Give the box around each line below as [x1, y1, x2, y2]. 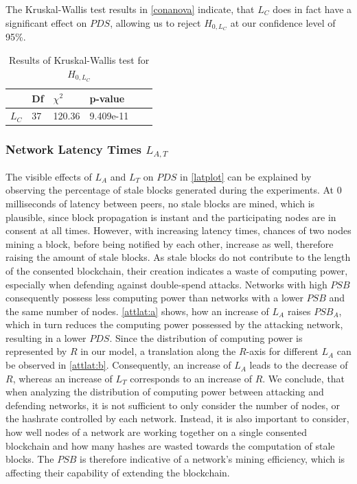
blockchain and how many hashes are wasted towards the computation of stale [5, 438, 335, 452]
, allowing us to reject [110, 15, 201, 30]
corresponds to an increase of [130, 371, 252, 385]
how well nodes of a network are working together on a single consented [5, 425, 308, 439]
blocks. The [5, 452, 54, 466]
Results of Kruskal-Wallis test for [9, 53, 150, 67]
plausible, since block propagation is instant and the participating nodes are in [5, 209, 336, 224]
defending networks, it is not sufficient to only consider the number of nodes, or [5, 397, 341, 412]
